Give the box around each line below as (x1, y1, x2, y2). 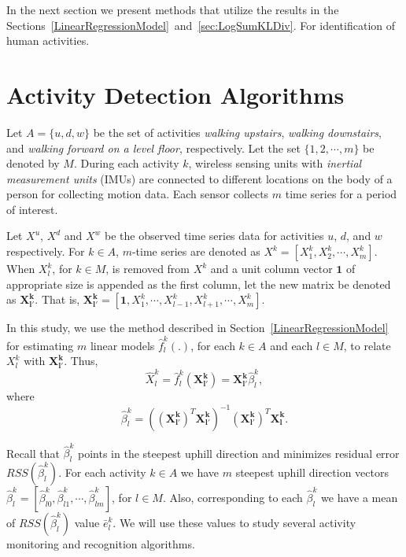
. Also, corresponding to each (162, 489, 303, 506)
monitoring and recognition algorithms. (6, 536, 195, 552)
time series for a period (285, 186, 397, 202)
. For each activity (58, 464, 146, 481)
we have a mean (321, 489, 398, 506)
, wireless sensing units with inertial (188, 155, 362, 172)
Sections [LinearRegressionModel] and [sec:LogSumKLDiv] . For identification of (6, 17, 396, 33)
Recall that (6, 444, 60, 461)
